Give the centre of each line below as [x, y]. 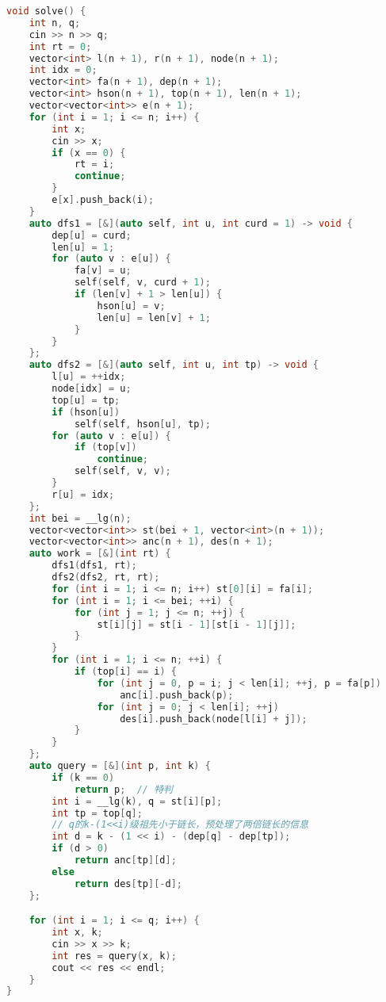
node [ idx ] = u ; [92, 388]
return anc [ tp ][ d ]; [125, 860]
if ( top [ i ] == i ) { [125, 671]
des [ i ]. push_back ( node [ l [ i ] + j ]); [214, 719]
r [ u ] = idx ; [83, 494]
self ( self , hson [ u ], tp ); [142, 424]
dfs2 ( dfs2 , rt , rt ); [106, 577]
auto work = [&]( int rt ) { [100, 554]
